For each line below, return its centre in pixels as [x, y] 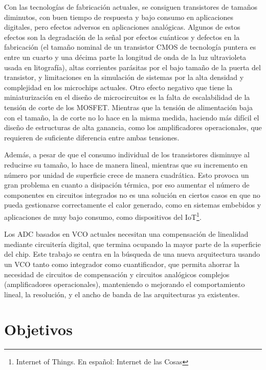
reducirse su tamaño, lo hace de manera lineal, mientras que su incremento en [126, 164]
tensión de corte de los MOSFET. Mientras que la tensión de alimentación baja [129, 107]
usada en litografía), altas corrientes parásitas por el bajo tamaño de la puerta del [132, 67]
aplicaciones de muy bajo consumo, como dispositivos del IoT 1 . [103, 216]
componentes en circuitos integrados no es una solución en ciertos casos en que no [132, 194]
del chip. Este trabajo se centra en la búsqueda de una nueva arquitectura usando [132, 254]
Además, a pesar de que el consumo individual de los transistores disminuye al [127, 155]
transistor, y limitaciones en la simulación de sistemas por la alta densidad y [124, 77]
